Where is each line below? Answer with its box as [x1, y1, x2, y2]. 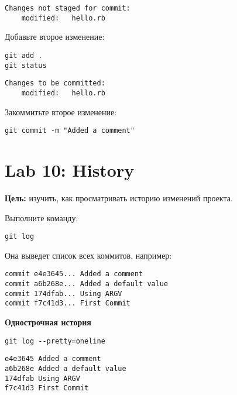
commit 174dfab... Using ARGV [5, 289, 122, 298]
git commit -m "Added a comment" [5, 126, 135, 135]
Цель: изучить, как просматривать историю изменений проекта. [5, 191, 233, 204]
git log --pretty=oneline [5, 336, 105, 345]
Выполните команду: [5, 211, 78, 224]
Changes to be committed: [5, 79, 105, 88]
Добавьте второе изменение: [5, 30, 105, 43]
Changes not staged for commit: [5, 4, 130, 12]
